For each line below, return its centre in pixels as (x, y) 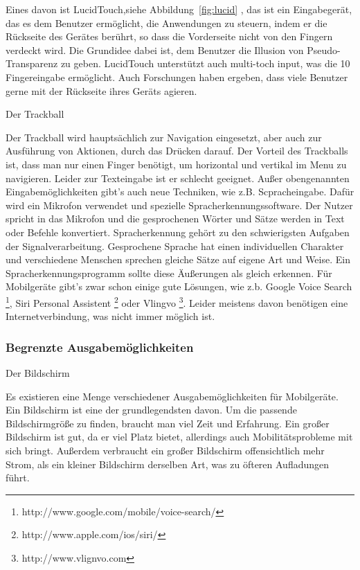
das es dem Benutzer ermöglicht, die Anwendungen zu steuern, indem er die (166, 23)
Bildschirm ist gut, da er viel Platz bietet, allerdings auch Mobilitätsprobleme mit (179, 437)
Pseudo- (324, 50)
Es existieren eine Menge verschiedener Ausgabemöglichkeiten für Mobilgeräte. (172, 396)
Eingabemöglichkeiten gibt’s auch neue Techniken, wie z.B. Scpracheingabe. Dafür (180, 192)
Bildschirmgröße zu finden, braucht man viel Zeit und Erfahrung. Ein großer (168, 423)
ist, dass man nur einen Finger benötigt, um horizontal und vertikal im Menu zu (176, 164)
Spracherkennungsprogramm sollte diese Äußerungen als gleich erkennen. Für (169, 273)
